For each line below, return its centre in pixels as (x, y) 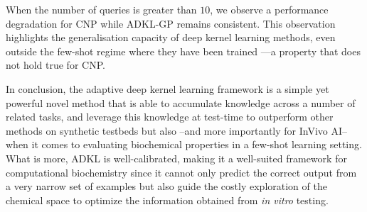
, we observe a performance (269, 9)
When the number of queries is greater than (101, 9)
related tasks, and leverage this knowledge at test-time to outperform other (170, 117)
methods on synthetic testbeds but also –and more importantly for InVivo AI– (177, 130)
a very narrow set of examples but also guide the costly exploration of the (166, 186)
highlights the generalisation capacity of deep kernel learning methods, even (171, 37)
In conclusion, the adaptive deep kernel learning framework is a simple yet (167, 88)
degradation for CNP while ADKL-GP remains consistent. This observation (171, 23)
